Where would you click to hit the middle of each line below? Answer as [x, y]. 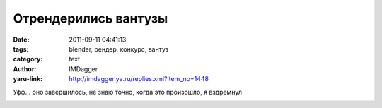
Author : [25, 69]
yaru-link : [28, 79]
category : [28, 59]
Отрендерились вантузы [91, 18]
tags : [21, 49]
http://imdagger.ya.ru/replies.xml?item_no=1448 [139, 79]
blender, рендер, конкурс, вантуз [119, 49]
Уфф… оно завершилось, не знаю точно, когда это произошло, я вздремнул [127, 92]
